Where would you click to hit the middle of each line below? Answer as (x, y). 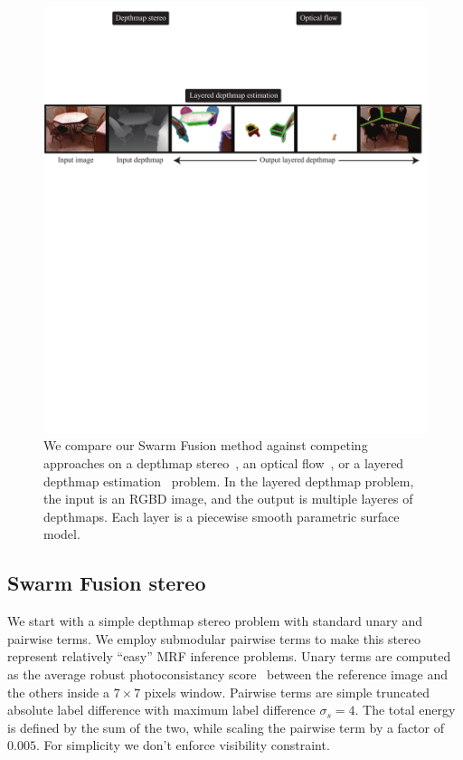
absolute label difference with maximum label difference (161, 710)
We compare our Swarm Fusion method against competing (206, 445)
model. (62, 534)
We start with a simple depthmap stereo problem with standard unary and (215, 621)
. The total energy (405, 710)
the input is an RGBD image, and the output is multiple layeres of (228, 499)
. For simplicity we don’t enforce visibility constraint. (183, 745)
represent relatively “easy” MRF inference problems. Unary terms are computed (229, 656)
